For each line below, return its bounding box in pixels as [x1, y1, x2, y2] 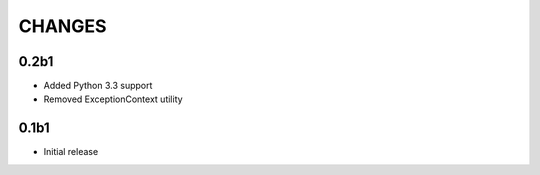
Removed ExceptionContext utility [43, 93, 184, 105]
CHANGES [18, 15, 107, 37]
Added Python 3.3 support [43, 80, 153, 92]
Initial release [43, 146, 99, 158]
